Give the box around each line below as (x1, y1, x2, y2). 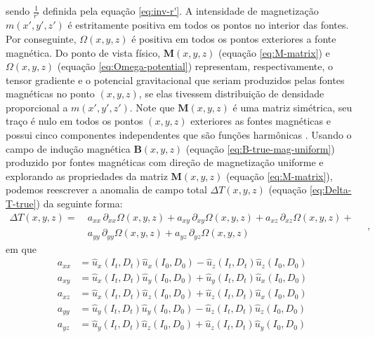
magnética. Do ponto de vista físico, (6, 45, 161, 60)
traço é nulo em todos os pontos (6, 114, 143, 128)
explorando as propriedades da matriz (6, 168, 168, 183)
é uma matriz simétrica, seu (232, 99, 353, 114)
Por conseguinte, (6, 31, 77, 46)
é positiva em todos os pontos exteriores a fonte (131, 31, 336, 46)
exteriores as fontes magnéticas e (190, 114, 331, 128)
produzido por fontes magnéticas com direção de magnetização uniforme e (6, 155, 324, 170)
